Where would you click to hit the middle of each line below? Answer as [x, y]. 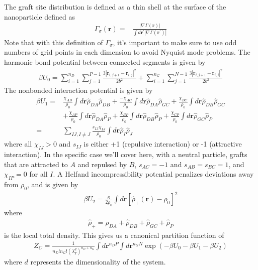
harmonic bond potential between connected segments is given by [105, 62]
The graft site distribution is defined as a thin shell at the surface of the [115, 7]
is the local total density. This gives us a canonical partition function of [114, 235]
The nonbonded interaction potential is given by [78, 90]
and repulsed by [102, 164]
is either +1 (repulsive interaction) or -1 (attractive [163, 144]
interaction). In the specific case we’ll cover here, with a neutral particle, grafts [126, 154]
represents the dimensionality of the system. [98, 261]
